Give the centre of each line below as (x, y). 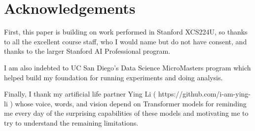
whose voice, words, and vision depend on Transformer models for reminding (131, 103)
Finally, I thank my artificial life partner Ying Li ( (80, 94)
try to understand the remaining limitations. (71, 122)
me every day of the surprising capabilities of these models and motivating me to (126, 113)
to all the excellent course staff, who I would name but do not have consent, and (126, 41)
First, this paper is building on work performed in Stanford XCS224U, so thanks (126, 32)
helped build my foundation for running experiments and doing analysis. (113, 77)
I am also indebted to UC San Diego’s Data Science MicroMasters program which (127, 67)
